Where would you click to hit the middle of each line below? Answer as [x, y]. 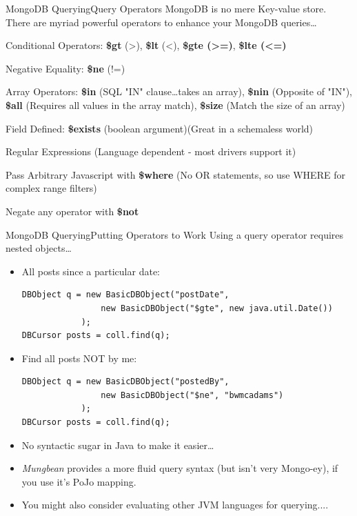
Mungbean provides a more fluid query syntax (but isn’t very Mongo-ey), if [180, 468]
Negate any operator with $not [72, 211]
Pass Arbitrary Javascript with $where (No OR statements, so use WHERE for [175, 174]
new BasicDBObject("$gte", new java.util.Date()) [217, 308]
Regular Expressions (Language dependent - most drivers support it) [151, 151]
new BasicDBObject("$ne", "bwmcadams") [192, 395]
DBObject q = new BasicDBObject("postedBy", [125, 382]
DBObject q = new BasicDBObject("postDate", [125, 295]
